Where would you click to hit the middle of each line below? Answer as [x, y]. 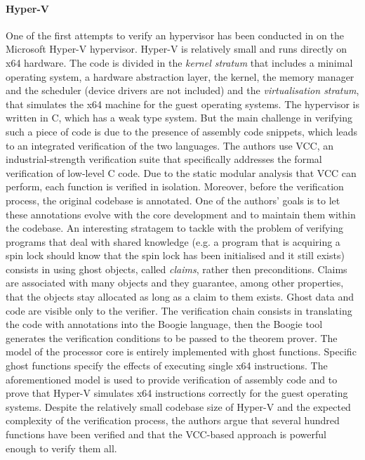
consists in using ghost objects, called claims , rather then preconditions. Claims [177, 269]
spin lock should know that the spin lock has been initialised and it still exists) [175, 255]
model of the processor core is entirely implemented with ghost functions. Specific [181, 351]
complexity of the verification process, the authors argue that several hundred [173, 420]
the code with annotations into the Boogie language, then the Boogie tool [164, 324]
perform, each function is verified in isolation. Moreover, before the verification [175, 186]
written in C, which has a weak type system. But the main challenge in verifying [179, 118]
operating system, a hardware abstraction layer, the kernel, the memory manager [180, 76]
